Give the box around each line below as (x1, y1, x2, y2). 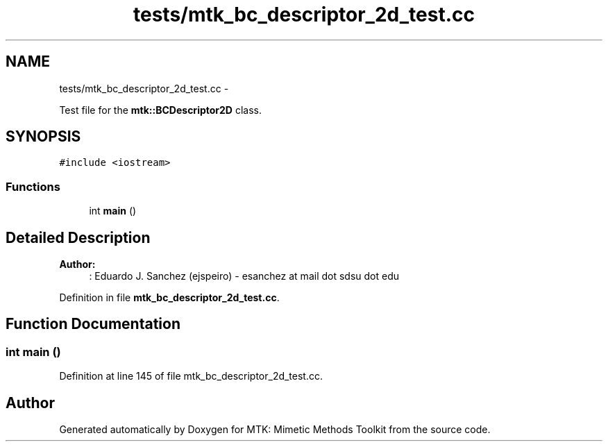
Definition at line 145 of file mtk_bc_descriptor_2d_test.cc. (59, 370, 323, 382)
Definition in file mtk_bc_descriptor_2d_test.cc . (59, 292, 280, 304)
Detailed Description (6, 228, 151, 246)
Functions (6, 179, 60, 194)
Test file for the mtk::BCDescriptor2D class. (59, 103, 262, 116)
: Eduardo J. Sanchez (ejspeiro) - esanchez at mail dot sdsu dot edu (89, 270, 400, 282)
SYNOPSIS (6, 128, 81, 146)
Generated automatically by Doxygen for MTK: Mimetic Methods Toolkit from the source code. (59, 423, 491, 436)
